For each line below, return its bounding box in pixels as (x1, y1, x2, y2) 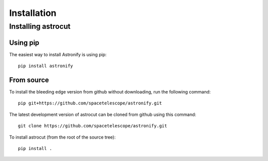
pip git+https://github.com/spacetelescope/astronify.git (18, 100, 162, 106)
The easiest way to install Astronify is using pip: (9, 51, 107, 57)
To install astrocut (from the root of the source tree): (9, 134, 116, 140)
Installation (9, 7, 57, 18)
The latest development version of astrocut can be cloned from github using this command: (9, 111, 197, 117)
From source (9, 76, 49, 84)
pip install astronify (18, 63, 73, 69)
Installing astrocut (9, 22, 71, 31)
